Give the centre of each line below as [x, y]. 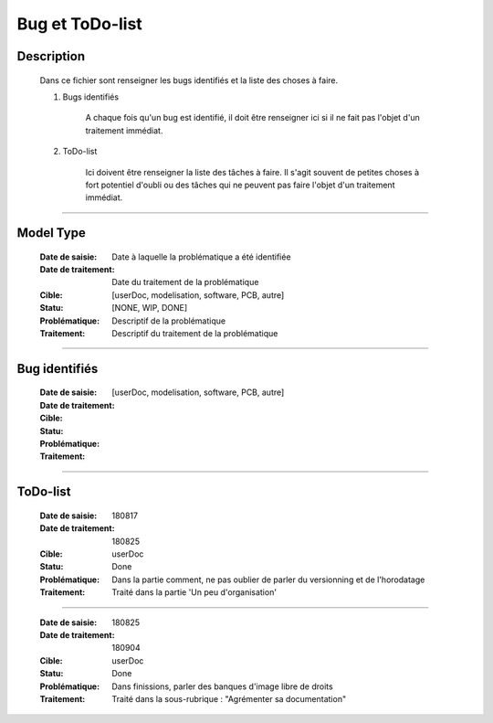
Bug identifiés [58, 369]
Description [51, 56]
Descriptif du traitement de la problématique [195, 334]
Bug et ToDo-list [80, 24]
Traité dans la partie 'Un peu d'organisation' [194, 592]
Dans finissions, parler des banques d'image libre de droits [222, 686]
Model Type [51, 233]
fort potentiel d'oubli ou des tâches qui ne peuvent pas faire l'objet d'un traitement [240, 185]
